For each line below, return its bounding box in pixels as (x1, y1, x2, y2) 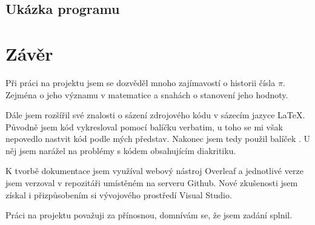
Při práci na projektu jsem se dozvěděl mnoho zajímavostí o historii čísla (5, 76, 276, 89)
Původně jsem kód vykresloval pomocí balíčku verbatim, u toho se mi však (5, 120, 283, 133)
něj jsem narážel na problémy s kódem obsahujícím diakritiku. (5, 144, 236, 156)
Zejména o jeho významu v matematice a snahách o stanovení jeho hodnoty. (5, 88, 288, 101)
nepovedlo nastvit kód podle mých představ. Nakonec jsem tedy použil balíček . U (5, 132, 311, 145)
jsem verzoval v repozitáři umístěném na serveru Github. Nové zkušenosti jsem (5, 176, 298, 189)
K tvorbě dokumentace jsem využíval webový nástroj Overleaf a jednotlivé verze (5, 164, 303, 177)
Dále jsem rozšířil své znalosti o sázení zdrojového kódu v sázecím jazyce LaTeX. (5, 109, 305, 121)
